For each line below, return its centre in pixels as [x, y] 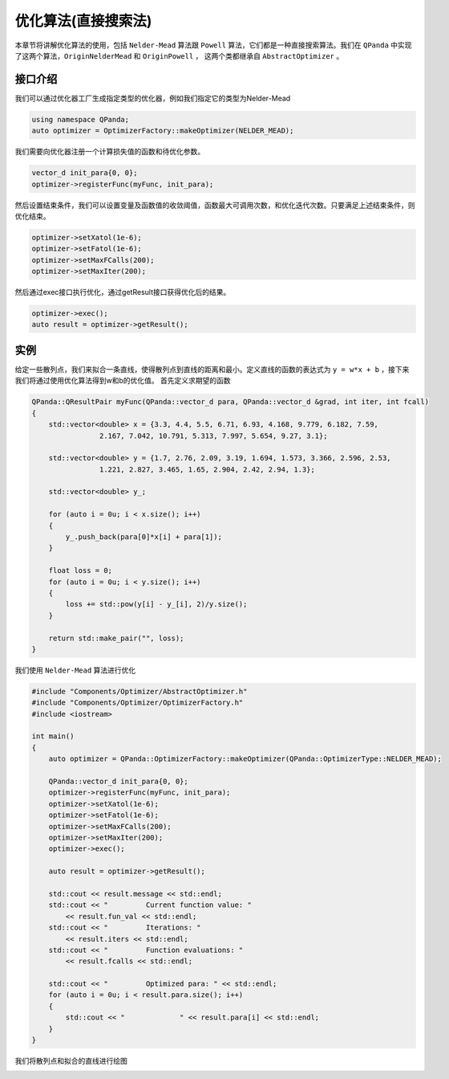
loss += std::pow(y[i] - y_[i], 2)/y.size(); [156, 604]
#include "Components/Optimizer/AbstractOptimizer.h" [140, 691]
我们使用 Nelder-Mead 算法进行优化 [75, 670]
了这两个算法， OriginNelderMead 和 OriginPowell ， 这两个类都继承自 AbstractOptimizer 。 [179, 55]
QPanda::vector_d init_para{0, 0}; [118, 782]
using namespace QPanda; [81, 119]
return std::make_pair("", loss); [116, 638]
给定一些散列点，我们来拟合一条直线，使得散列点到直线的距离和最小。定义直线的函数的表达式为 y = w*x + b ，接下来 [212, 369]
